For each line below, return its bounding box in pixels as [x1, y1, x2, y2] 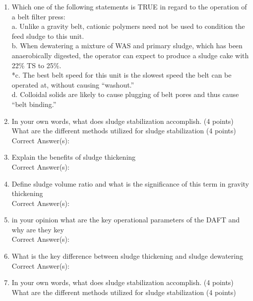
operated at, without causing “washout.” [11, 79, 134, 90]
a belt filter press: [11, 11, 65, 21]
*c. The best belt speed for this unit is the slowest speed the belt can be [11, 70, 232, 80]
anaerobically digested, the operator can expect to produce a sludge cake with [11, 50, 249, 60]
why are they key [11, 224, 64, 234]
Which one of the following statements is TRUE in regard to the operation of [11, 1, 247, 11]
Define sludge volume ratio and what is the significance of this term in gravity [11, 178, 249, 189]
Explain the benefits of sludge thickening [11, 152, 136, 162]
